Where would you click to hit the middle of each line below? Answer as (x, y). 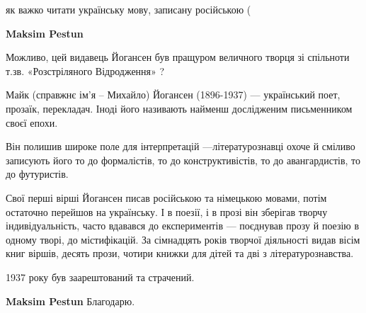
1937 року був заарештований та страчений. (100, 277)
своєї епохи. (32, 122)
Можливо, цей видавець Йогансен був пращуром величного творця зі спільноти (178, 57)
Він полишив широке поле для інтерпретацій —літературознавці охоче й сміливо (181, 146)
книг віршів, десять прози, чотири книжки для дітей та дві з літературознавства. (180, 253)
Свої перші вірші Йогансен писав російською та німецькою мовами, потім (166, 197)
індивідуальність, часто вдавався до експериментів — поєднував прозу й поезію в (183, 226)
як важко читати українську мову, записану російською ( (128, 9)
